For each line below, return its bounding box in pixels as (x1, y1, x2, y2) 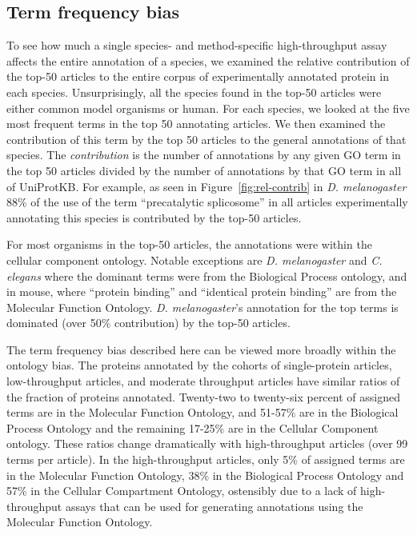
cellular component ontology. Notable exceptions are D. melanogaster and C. (6, 251, 383, 268)
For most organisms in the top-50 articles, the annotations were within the (6, 236, 372, 253)
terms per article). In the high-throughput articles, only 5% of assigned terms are (6, 451, 405, 468)
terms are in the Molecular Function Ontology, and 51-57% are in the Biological (6, 404, 399, 421)
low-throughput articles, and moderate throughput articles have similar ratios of (6, 373, 400, 389)
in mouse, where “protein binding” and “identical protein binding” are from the (6, 283, 397, 300)
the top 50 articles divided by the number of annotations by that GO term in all (6, 162, 402, 178)
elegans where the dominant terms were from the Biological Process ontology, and (6, 267, 407, 284)
